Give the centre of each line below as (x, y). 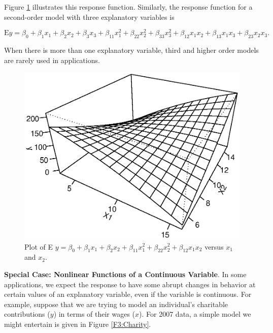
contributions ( (27, 314)
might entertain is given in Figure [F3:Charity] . (78, 324)
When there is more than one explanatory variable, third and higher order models (131, 50)
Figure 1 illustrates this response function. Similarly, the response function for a (128, 7)
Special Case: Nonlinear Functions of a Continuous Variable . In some (125, 274)
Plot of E (39, 246)
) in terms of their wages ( (94, 314)
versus (214, 246)
